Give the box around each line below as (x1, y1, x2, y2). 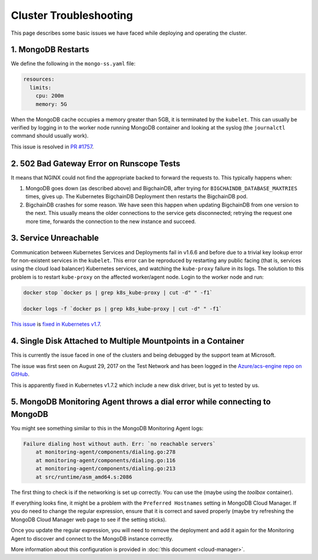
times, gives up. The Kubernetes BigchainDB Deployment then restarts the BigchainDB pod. (25, 193, 248, 200)
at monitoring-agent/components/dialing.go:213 (35, 465, 176, 472)
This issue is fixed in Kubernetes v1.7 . (11, 321, 101, 328)
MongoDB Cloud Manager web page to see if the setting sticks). (11, 516, 167, 523)
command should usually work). (11, 132, 89, 140)
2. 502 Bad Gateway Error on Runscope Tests (11, 158, 181, 168)
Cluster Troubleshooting (11, 9, 133, 22)
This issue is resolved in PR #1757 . (11, 143, 94, 150)
